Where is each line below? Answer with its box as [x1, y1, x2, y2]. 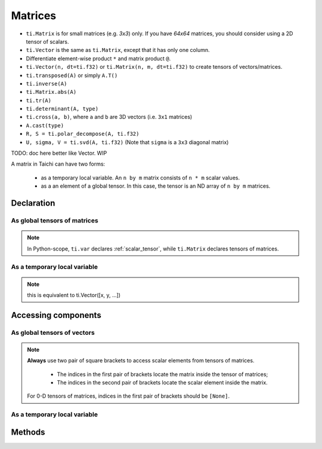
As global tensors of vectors [11, 328, 95, 337]
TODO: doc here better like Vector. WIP [11, 149, 107, 157]
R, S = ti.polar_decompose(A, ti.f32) [26, 130, 140, 138]
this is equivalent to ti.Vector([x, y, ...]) [27, 291, 121, 298]
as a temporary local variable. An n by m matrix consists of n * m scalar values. [41, 174, 240, 181]
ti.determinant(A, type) [26, 105, 98, 112]
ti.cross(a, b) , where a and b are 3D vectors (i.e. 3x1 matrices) [26, 114, 193, 121]
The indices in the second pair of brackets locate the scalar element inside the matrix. [57, 379, 268, 386]
